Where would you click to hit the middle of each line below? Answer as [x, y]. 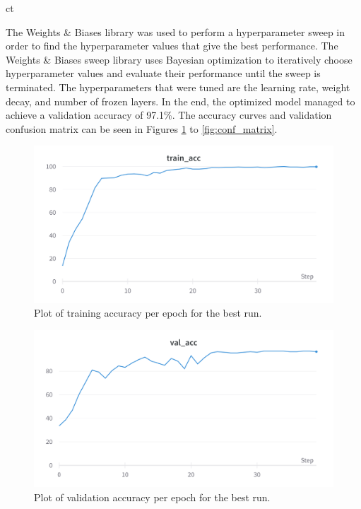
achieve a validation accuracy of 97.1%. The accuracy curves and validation [169, 115]
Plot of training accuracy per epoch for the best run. [148, 313]
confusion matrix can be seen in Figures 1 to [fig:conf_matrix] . [142, 128]
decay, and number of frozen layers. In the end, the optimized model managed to [180, 101]
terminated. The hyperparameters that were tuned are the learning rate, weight [178, 87]
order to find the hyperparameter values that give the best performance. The [172, 46]
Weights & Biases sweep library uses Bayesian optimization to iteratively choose [179, 59]
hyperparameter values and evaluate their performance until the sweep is [163, 73]
